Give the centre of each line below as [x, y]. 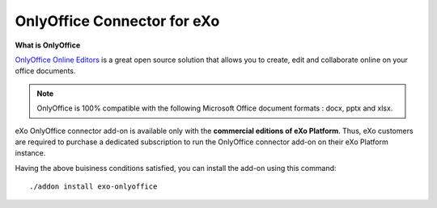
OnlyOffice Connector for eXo [117, 21]
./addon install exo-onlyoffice [93, 187]
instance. [30, 153]
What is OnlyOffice [48, 45]
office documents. [45, 71]
